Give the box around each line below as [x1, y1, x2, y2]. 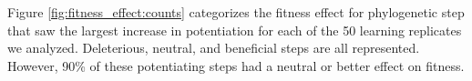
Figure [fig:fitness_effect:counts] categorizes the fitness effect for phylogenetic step [7, 3, 465, 21]
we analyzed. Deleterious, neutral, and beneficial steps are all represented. [7, 38, 420, 57]
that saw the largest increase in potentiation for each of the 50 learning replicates [7, 20, 462, 39]
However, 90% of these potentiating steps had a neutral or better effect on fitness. [7, 56, 465, 75]
